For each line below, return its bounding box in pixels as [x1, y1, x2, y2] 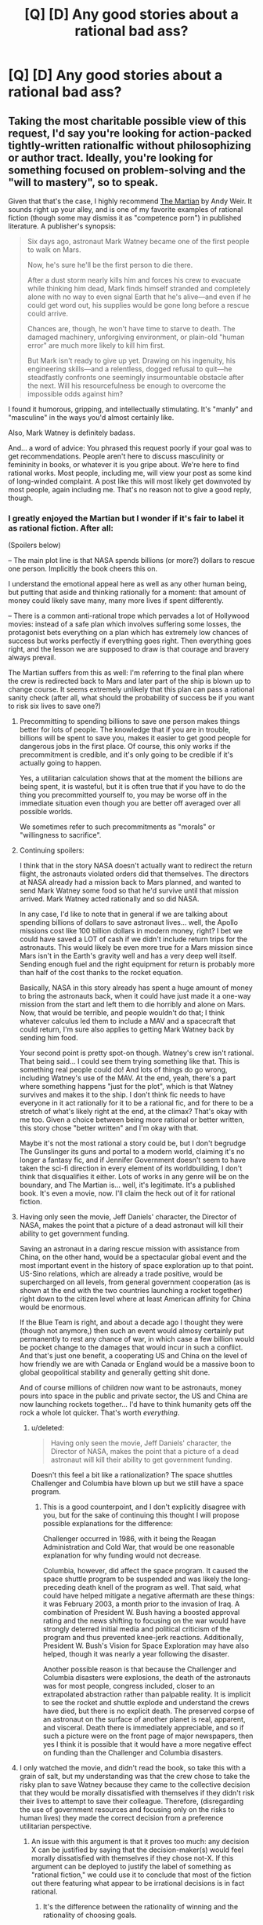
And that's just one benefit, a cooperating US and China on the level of [19, 1351, 248, 1361]
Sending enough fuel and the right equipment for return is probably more [19, 959, 255, 969]
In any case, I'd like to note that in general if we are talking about [19, 909, 229, 919]
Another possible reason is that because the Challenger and [42, 1664, 236, 1674]
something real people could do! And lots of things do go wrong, [19, 1065, 228, 1075]
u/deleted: [31, 1423, 64, 1433]
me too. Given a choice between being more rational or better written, [19, 1115, 245, 1124]
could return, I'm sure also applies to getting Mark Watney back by [19, 1025, 235, 1034]
